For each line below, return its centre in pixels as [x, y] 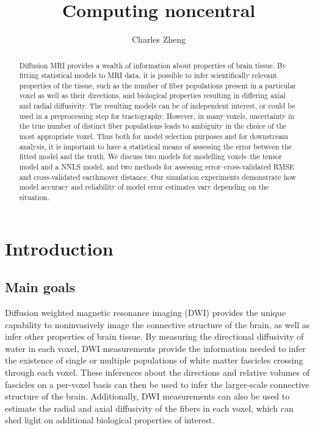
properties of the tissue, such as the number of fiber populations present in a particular [158, 85]
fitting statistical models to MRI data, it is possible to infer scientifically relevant [148, 75]
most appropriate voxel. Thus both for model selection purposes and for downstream [154, 136]
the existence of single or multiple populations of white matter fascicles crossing [154, 360]
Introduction [59, 248]
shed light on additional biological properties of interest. [110, 420]
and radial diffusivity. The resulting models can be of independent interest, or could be [157, 106]
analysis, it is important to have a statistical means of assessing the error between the [155, 146]
